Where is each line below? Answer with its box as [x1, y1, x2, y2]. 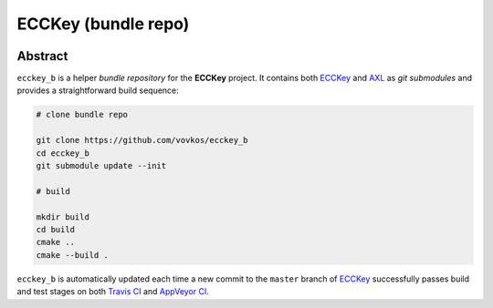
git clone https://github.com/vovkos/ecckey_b [36, 135, 248, 146]
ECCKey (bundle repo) [16, 14, 190, 34]
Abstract [16, 48, 68, 64]
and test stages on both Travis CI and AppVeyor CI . [16, 286, 210, 297]
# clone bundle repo [36, 109, 128, 120]
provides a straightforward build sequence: [16, 85, 180, 96]
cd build [36, 224, 76, 234]
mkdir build [36, 211, 90, 222]
